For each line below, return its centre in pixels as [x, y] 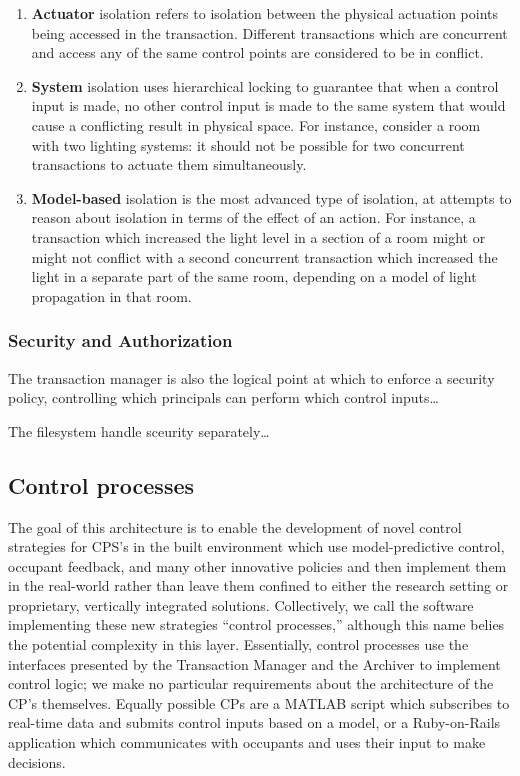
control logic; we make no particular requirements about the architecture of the [251, 683]
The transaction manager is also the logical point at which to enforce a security [251, 377]
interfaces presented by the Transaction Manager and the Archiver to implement [254, 663]
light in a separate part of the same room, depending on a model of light [254, 276]
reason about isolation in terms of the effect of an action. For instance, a [253, 217]
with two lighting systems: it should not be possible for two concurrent [248, 144]
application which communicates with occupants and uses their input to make [247, 742]
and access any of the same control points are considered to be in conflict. [257, 52]
